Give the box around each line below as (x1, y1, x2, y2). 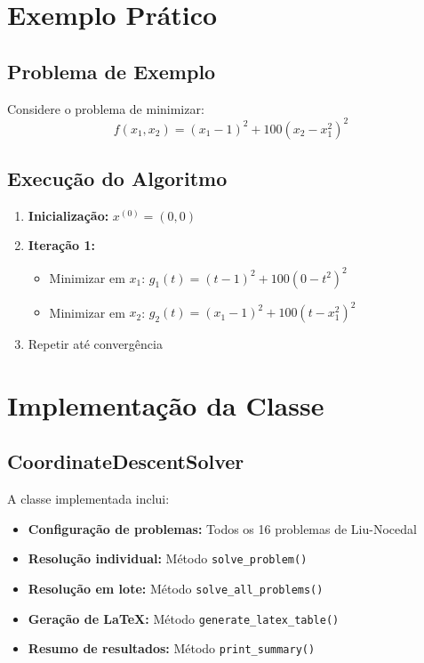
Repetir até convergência (28, 335, 163, 353)
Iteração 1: (28, 236, 95, 255)
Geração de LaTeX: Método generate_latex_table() (28, 609, 340, 627)
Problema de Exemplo (7, 57, 216, 85)
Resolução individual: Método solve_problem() (28, 549, 308, 568)
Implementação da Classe (7, 386, 324, 423)
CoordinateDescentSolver (7, 448, 244, 475)
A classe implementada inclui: (7, 489, 170, 508)
